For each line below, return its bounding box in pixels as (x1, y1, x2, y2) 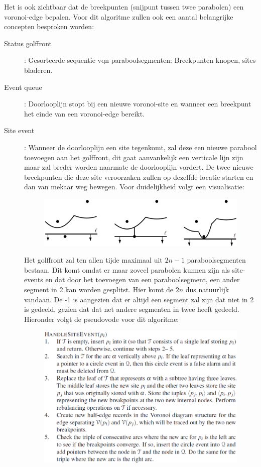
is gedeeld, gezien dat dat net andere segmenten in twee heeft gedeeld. (24, 304, 239, 314)
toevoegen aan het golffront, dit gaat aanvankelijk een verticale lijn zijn (24, 152, 243, 162)
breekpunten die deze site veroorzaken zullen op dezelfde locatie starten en (24, 171, 253, 182)
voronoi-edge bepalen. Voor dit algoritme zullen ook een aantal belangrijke (4, 11, 233, 22)
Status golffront (4, 38, 52, 48)
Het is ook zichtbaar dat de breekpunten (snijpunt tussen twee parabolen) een (4, 2, 244, 12)
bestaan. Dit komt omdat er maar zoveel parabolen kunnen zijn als (24, 264, 230, 275)
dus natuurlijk (185, 284, 229, 295)
